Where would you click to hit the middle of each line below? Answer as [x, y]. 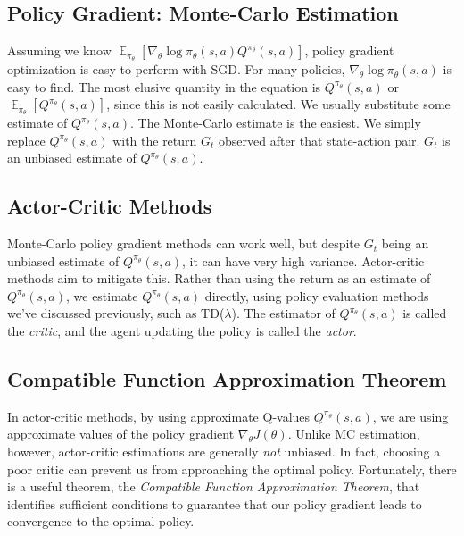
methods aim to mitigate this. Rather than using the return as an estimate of [219, 278]
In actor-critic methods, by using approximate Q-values [159, 416]
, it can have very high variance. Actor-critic [303, 260]
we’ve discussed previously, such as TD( [116, 313]
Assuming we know [59, 50]
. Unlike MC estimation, [354, 434]
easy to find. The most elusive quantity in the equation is [164, 86]
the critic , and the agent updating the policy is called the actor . [182, 331]
